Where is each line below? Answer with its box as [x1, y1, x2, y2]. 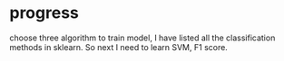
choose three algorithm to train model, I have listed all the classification [9, 32, 276, 43]
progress [9, 3, 79, 23]
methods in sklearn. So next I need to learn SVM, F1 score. [9, 41, 229, 52]
